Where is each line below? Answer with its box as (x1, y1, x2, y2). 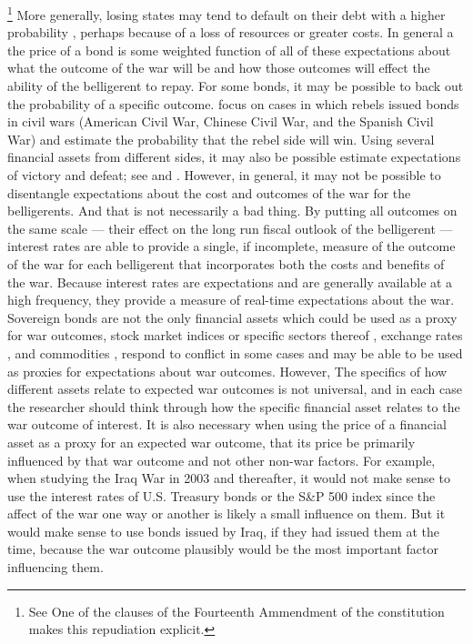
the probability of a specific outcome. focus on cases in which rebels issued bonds (7, 94, 459, 113)
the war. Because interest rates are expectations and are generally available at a (7, 272, 453, 291)
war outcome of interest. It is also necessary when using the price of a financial (7, 415, 447, 434)
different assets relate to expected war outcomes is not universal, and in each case (7, 379, 462, 398)
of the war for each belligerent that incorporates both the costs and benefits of (7, 254, 445, 273)
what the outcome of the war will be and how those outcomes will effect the (7, 58, 430, 77)
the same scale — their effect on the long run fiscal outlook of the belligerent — (7, 218, 453, 237)
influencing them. (7, 558, 104, 577)
